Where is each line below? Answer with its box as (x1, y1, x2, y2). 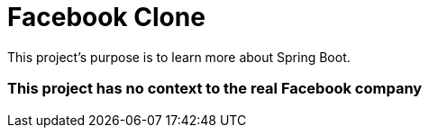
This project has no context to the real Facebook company (7, 79, 423, 98)
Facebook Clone (7, 2, 205, 32)
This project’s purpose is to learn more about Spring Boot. (7, 49, 351, 65)
